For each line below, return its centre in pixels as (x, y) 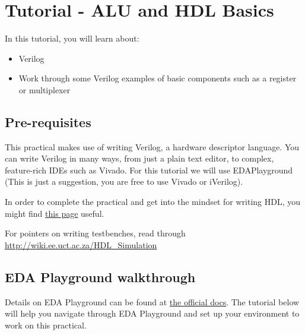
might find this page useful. (55, 213)
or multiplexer (45, 89)
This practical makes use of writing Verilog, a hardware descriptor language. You (152, 146)
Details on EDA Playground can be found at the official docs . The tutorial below (152, 301)
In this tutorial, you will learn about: (72, 38)
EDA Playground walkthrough (100, 276)
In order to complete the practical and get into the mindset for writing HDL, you (153, 202)
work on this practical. (46, 325)
